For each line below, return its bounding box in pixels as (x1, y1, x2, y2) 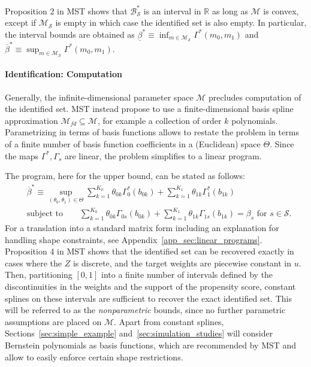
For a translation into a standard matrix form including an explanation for (5, 222, 279, 234)
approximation (5, 114, 58, 126)
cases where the (5, 256, 62, 269)
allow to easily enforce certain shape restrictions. (5, 350, 183, 363)
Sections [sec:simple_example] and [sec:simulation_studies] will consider (5, 327, 273, 339)
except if (5, 16, 37, 29)
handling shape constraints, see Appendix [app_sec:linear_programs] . (5, 233, 262, 245)
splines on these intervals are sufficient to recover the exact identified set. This (5, 292, 292, 304)
